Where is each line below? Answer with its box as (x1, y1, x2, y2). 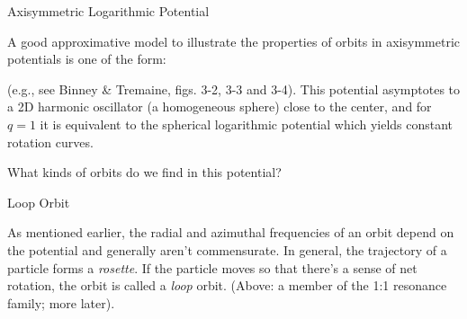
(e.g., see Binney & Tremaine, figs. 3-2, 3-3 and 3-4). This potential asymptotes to (7, 79, 461, 98)
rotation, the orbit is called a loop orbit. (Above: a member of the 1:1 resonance (7, 276, 447, 295)
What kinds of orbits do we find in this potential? (7, 163, 282, 182)
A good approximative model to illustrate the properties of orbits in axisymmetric (7, 31, 461, 50)
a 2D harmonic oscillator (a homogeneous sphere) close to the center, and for (7, 97, 432, 116)
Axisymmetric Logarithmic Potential (7, 2, 210, 20)
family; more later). (7, 293, 115, 312)
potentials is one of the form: (7, 49, 166, 68)
